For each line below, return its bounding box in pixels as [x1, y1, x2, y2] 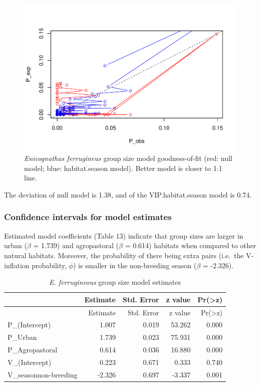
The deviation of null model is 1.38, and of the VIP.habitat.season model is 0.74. [4, 189, 252, 200]
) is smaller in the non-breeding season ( [73, 260, 197, 270]
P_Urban [8, 332, 37, 342]
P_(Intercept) [8, 319, 51, 330]
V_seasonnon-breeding [8, 369, 78, 379]
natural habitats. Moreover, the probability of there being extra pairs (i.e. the [4, 250, 244, 260]
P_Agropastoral [8, 344, 58, 355]
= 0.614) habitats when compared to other [125, 240, 256, 251]
